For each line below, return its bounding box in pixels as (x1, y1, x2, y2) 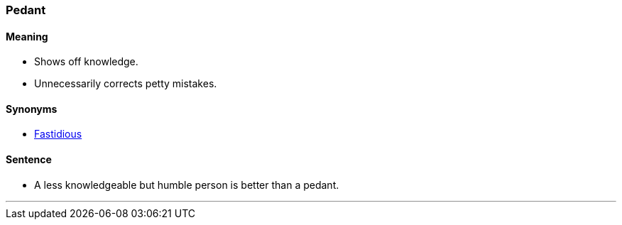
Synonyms (6, 102, 58, 115)
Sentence (6, 153, 52, 166)
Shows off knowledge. (34, 55, 138, 68)
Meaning (6, 30, 48, 43)
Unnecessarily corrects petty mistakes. (34, 77, 217, 90)
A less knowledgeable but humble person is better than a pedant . (34, 178, 339, 191)
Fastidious (34, 128, 82, 141)
